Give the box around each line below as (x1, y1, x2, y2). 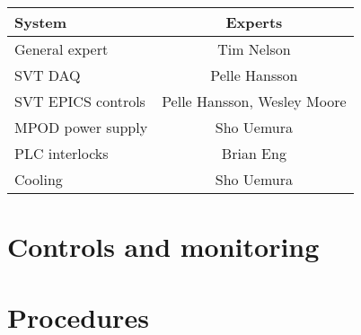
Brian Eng (221, 143, 286, 163)
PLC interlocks (14, 143, 109, 163)
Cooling (14, 169, 63, 190)
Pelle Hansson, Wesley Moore (162, 91, 347, 111)
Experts (225, 12, 283, 32)
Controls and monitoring (7, 228, 320, 265)
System (14, 12, 67, 32)
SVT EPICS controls (14, 91, 145, 111)
